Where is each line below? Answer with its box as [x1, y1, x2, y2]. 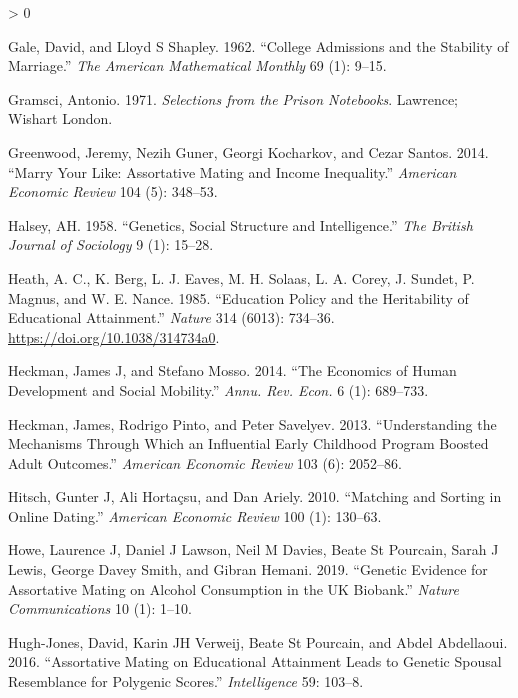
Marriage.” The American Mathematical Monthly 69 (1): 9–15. [8, 55, 387, 76]
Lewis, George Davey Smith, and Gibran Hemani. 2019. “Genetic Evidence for [8, 559, 488, 580]
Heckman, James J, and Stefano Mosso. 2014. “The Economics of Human [8, 360, 457, 381]
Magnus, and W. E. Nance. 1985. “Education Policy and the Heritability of [8, 287, 469, 308]
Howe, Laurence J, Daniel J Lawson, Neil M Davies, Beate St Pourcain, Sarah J [8, 539, 499, 560]
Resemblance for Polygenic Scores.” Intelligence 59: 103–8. [8, 671, 364, 692]
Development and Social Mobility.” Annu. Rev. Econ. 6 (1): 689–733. [8, 379, 429, 400]
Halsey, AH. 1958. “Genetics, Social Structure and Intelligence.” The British [8, 214, 473, 235]
